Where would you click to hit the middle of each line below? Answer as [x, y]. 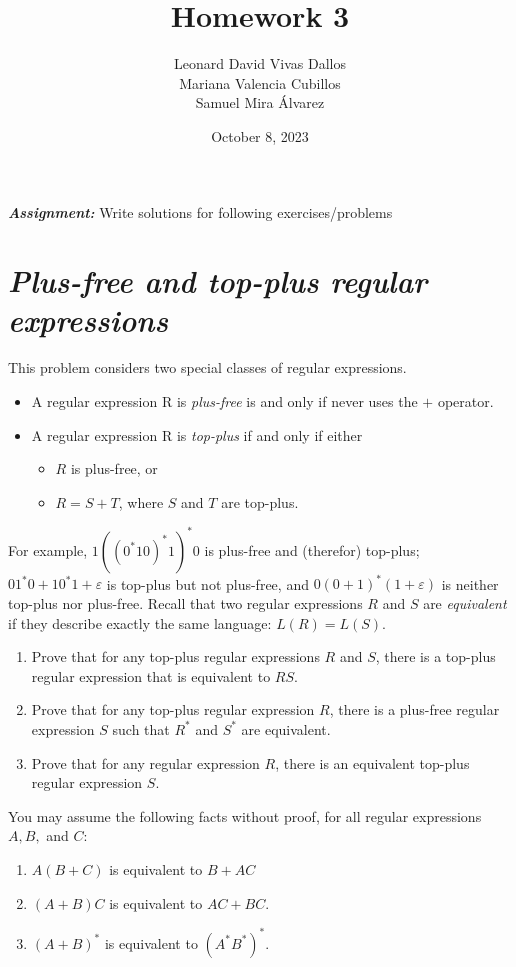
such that [141, 728]
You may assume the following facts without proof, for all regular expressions [245, 815]
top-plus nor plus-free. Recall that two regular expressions [185, 602]
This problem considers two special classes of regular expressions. [207, 367]
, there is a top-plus [435, 656]
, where [141, 501]
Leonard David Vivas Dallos [260, 63]
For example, [48, 549]
